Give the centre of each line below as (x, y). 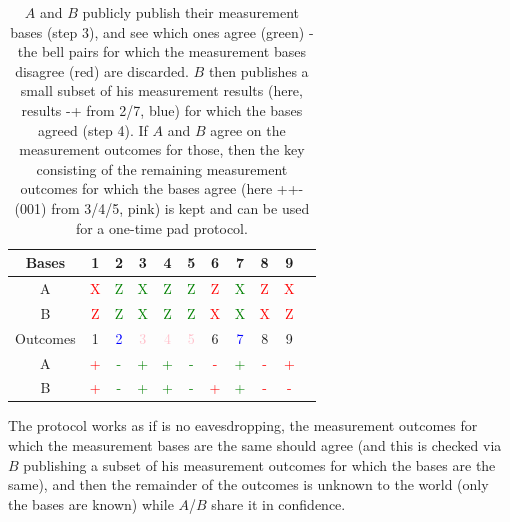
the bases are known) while (91, 503)
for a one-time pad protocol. (161, 227)
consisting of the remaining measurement (162, 168)
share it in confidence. (278, 503)
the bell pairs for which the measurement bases (161, 51)
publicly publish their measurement (190, 12)
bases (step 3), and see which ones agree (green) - (162, 31)
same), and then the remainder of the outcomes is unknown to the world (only (248, 484)
